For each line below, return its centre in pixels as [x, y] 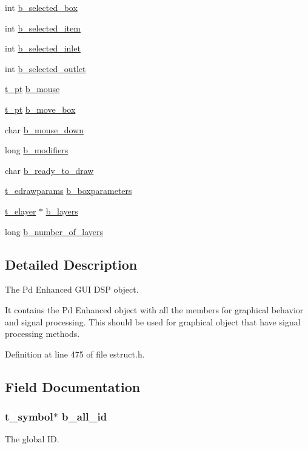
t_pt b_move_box [40, 109]
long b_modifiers [37, 150]
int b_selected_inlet [43, 48]
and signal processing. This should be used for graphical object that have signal [153, 321]
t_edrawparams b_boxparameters [69, 191]
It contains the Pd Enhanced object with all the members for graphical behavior [154, 309]
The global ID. [32, 439]
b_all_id [85, 416]
